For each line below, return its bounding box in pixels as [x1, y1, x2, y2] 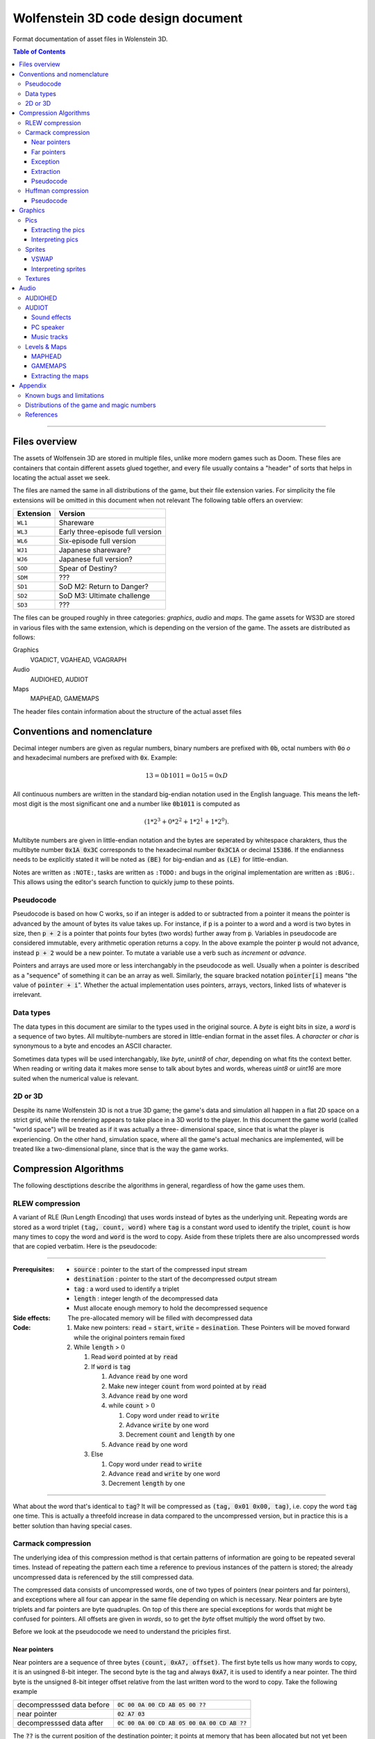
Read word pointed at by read [91, 1353, 178, 1361]
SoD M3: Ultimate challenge [58, 591, 151, 601]
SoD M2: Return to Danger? [58, 582, 149, 591]
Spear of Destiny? [58, 563, 117, 573]
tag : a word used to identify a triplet [74, 1284, 180, 1293]
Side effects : [12, 1313, 51, 1322]
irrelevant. [12, 991, 42, 999]
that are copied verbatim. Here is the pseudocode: [12, 1242, 158, 1251]
